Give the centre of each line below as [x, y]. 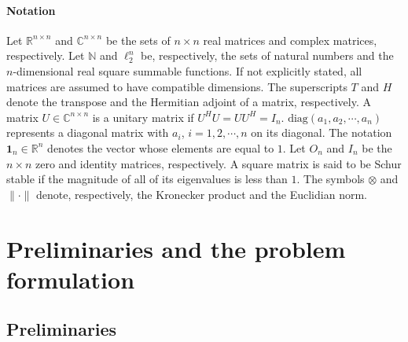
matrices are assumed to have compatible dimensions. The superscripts [177, 86]
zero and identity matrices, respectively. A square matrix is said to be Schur [219, 163]
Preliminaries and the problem [176, 248]
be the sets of [138, 40]
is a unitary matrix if [143, 117]
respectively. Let [46, 55]
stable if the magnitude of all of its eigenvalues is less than [147, 179]
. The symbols [331, 179]
